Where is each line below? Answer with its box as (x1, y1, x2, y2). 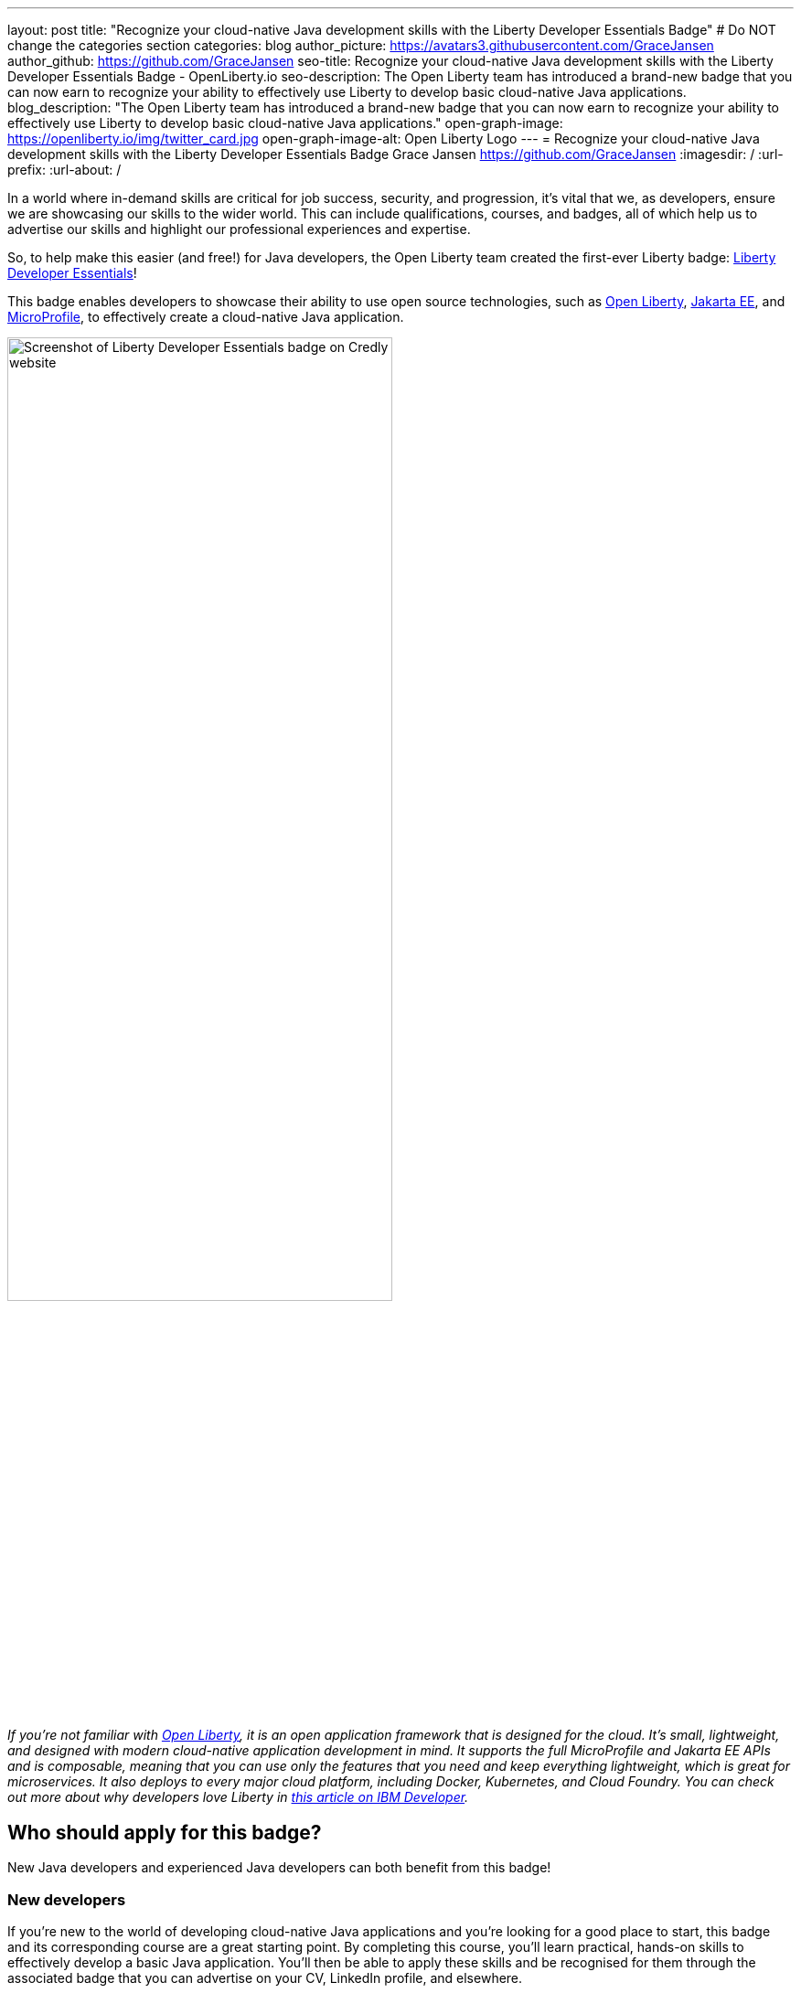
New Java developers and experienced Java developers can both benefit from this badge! (7, 1860, 551, 1876)
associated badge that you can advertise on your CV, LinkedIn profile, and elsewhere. (7, 1969, 523, 1986)
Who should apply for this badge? (7, 1820, 322, 1844)
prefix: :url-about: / (7, 162, 122, 177)
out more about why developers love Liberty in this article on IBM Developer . (7, 1789, 469, 1806)
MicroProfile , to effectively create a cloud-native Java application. (7, 309, 404, 325)
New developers (7, 1890, 126, 1909)
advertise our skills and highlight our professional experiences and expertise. (7, 221, 471, 237)
